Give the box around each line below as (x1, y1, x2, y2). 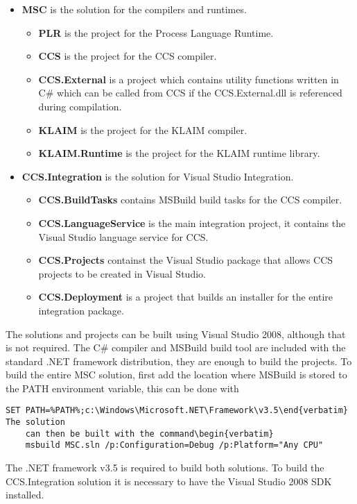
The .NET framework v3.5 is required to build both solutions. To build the (6, 460, 324, 475)
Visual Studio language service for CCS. (38, 229, 209, 244)
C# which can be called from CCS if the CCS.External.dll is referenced (38, 85, 342, 100)
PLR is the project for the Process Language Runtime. (38, 25, 274, 40)
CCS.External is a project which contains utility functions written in (38, 72, 339, 86)
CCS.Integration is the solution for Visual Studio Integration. (21, 169, 294, 183)
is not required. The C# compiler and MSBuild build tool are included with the (6, 340, 346, 355)
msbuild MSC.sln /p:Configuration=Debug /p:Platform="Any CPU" (25, 440, 324, 451)
